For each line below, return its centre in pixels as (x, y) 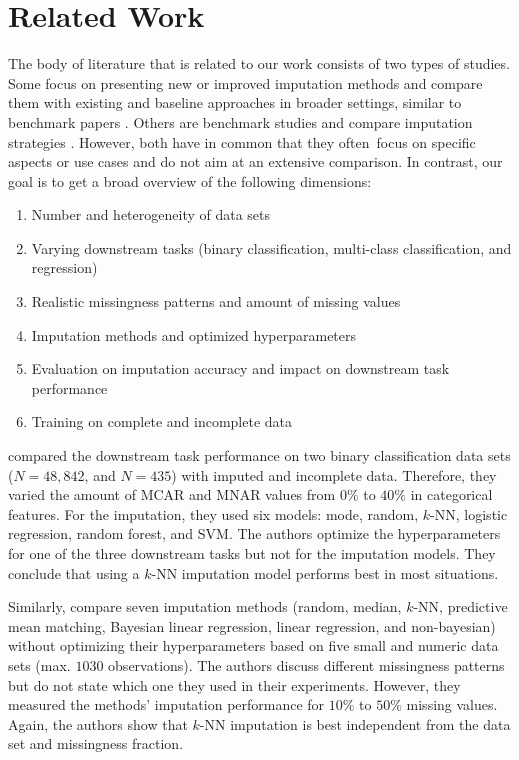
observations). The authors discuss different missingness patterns (306, 664)
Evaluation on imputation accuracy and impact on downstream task (240, 368)
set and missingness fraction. (96, 743)
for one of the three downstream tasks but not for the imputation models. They (252, 553)
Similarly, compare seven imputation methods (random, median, (205, 606)
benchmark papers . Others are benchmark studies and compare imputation (240, 121)
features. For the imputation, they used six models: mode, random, (213, 513)
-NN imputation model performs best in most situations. (325, 572)
